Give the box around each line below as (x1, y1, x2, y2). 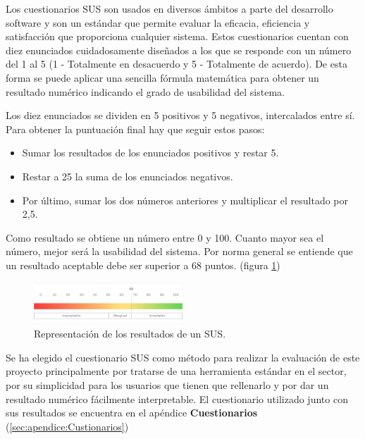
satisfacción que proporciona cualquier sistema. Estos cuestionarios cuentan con (6, 29, 349, 44)
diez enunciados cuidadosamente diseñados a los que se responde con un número (6, 42, 352, 57)
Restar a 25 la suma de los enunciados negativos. (22, 168, 233, 183)
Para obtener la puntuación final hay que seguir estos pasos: (6, 121, 265, 136)
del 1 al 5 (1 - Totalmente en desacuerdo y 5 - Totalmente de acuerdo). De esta (6, 56, 347, 71)
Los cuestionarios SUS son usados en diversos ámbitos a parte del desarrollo (6, 1, 333, 16)
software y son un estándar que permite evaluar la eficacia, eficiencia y (6, 15, 310, 30)
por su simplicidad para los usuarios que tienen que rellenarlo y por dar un (6, 378, 329, 392)
